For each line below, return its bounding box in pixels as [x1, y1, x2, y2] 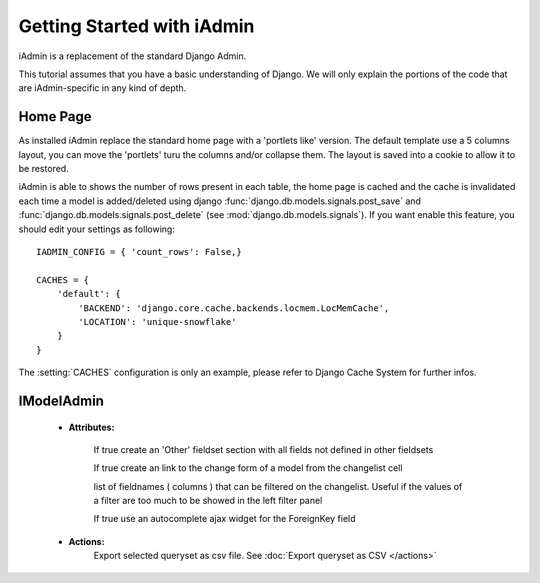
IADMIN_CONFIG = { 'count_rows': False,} [36, 246, 242, 257]
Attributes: [68, 421, 115, 433]
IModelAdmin [18, 392, 105, 409]
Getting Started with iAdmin [18, 15, 255, 37]
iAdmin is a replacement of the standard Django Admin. [18, 50, 247, 62]
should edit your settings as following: [18, 223, 175, 235]
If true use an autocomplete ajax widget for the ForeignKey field [93, 513, 356, 525]
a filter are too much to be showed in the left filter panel [93, 495, 323, 507]
